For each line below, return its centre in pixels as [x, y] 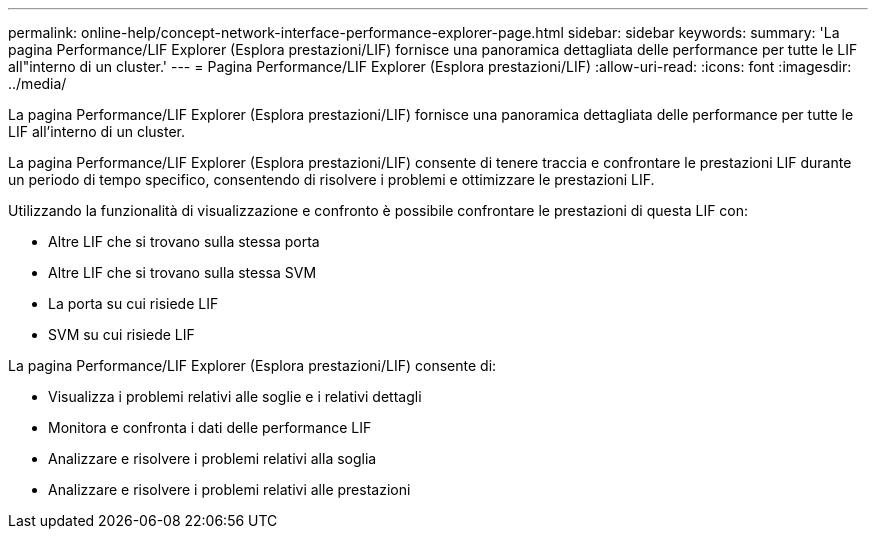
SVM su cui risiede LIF [121, 334]
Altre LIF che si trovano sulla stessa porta [184, 241]
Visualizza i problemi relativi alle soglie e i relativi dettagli [235, 396]
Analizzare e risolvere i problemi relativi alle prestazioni [229, 489]
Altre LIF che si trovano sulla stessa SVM [182, 272]
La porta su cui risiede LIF [133, 303]
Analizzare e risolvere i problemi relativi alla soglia [212, 458]
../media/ [37, 83]
